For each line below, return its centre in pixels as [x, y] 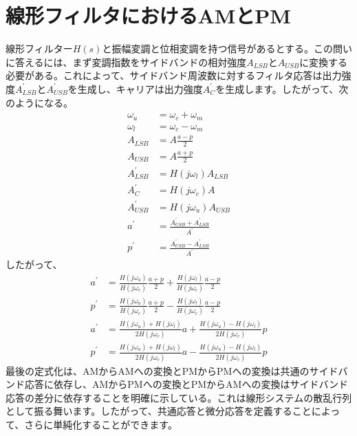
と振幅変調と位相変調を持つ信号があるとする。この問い [227, 48]
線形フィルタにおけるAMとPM [148, 15]
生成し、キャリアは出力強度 [140, 88]
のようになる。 [39, 102]
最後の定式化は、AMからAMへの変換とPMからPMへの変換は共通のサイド [172, 370]
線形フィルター [39, 48]
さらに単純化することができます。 [101, 424]
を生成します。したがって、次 [282, 88]
